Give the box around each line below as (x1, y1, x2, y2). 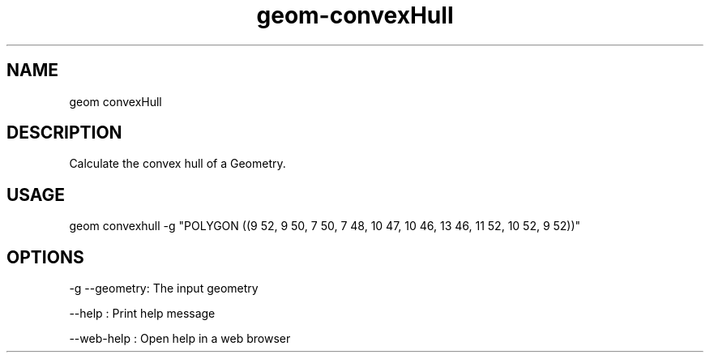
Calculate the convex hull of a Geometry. (69, 156, 286, 171)
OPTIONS (6, 246, 84, 267)
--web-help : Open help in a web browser (69, 331, 291, 346)
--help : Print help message (69, 306, 216, 321)
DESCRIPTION (6, 122, 122, 143)
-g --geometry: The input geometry (69, 281, 259, 296)
